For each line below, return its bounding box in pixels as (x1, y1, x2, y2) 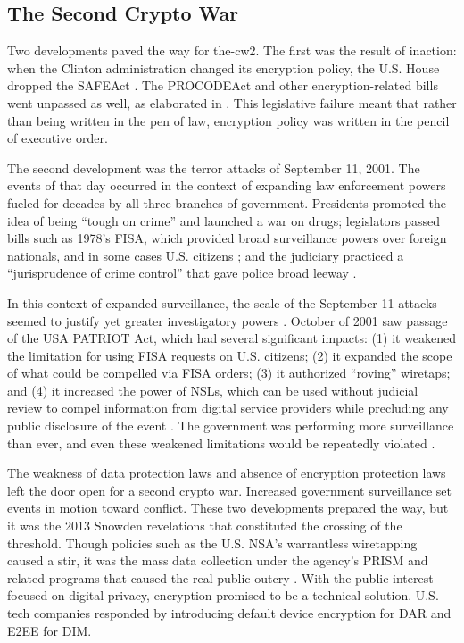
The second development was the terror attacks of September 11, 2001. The (7, 158, 420, 177)
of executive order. (7, 129, 108, 147)
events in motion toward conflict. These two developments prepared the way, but (7, 498, 449, 517)
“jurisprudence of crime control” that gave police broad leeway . (7, 263, 357, 282)
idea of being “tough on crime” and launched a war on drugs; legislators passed (7, 211, 441, 230)
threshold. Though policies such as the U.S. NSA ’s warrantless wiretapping (7, 533, 418, 552)
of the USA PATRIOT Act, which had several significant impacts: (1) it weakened (7, 329, 457, 347)
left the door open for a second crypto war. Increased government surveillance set (7, 480, 452, 499)
